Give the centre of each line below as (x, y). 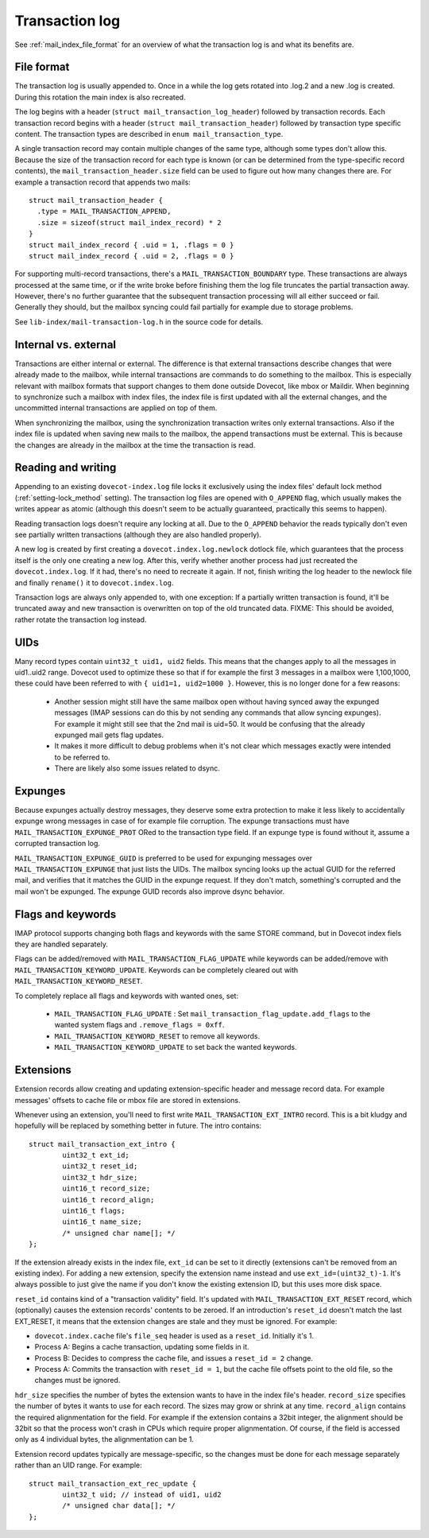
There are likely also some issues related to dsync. (137, 768)
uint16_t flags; (94, 1211)
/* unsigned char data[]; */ (119, 1506)
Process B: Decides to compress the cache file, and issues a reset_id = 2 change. (174, 1358)
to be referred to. (82, 757)
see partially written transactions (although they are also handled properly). (138, 534)
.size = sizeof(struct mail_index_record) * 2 (129, 222)
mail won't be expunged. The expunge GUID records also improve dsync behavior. (150, 891)
